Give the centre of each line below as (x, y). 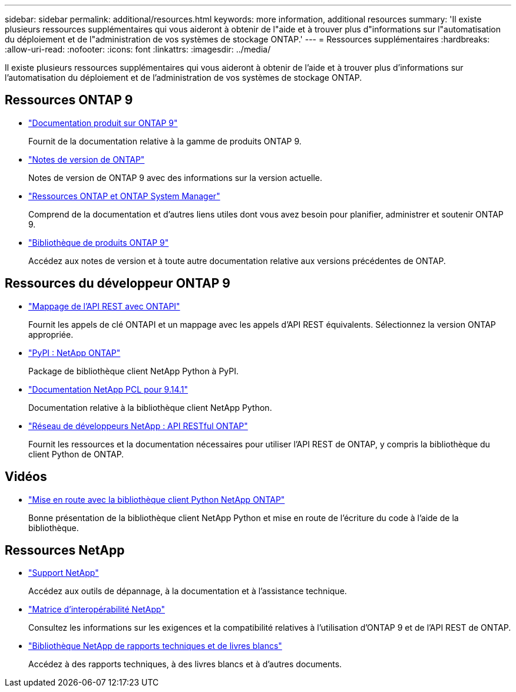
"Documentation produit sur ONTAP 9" (103, 123)
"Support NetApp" (64, 573)
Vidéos (26, 477)
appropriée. (51, 334)
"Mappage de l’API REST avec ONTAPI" (104, 306)
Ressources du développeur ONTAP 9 (118, 284)
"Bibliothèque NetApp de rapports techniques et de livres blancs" (155, 646)
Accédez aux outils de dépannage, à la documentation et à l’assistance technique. (188, 591)
